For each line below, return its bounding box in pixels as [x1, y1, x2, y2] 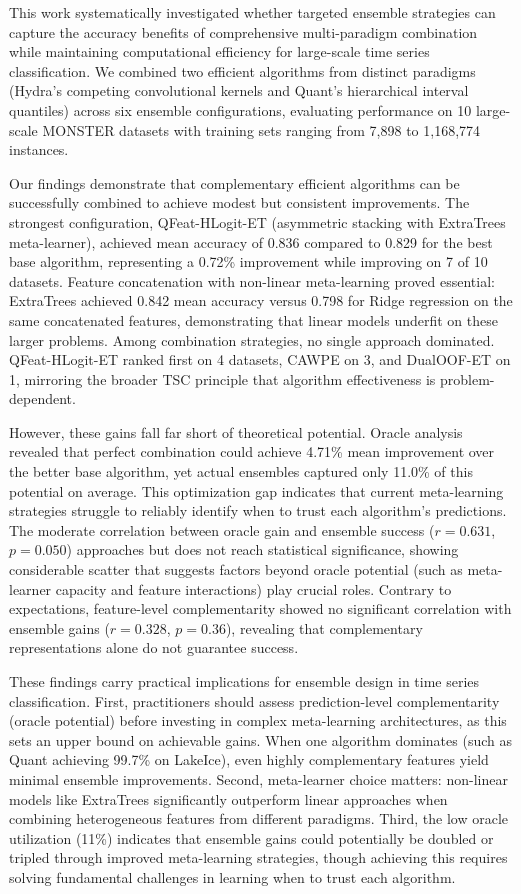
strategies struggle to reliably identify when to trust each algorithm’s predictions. [9, 500, 507, 521]
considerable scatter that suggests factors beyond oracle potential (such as [9, 559, 463, 580]
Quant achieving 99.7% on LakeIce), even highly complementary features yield [9, 749, 489, 770]
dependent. [9, 388, 76, 409]
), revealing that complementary [225, 617, 423, 638]
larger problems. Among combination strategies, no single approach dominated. [9, 329, 495, 350]
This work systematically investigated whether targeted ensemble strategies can [9, 2, 496, 22]
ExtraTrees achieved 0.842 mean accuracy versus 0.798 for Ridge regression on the [9, 290, 513, 311]
